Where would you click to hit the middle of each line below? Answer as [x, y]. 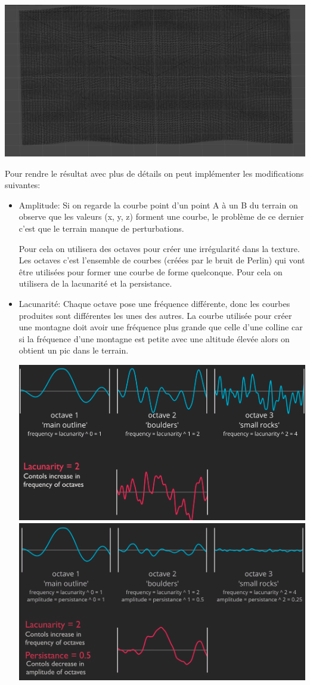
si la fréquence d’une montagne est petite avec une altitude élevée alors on [154, 338]
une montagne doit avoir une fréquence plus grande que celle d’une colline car [161, 327]
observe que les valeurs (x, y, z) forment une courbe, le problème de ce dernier [161, 216]
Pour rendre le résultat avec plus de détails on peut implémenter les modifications [154, 173]
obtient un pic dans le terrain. [74, 350]
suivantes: [23, 185]
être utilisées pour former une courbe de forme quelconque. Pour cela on [151, 271]
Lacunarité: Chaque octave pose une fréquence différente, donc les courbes [154, 303]
